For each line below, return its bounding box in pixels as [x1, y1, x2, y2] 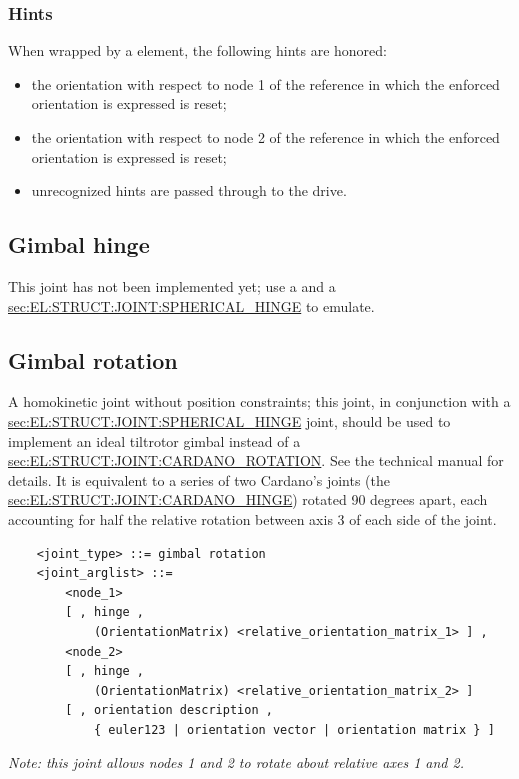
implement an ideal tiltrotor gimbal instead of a [8, 430, 301, 451]
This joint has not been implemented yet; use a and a [8, 275, 336, 296]
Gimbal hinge [8, 229, 150, 260]
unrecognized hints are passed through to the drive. [31, 180, 347, 201]
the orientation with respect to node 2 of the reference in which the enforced [31, 127, 500, 147]
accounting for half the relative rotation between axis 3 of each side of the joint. [8, 508, 497, 529]
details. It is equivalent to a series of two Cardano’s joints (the [8, 469, 391, 490]
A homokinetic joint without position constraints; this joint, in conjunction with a [8, 391, 511, 412]
